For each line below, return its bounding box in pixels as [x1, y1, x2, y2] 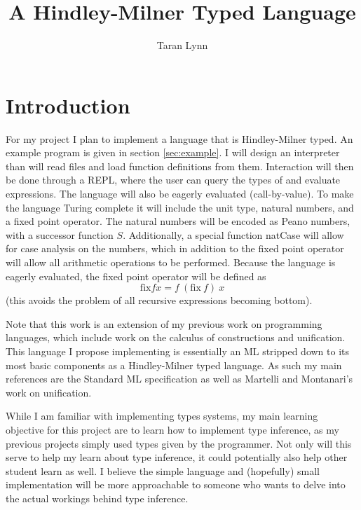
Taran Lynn [156, 38, 208, 53]
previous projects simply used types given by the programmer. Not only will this [6, 436, 352, 450]
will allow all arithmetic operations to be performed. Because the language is [6, 255, 336, 269]
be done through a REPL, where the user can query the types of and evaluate [6, 172, 341, 187]
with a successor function [6, 227, 114, 242]
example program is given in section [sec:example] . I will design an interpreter [6, 145, 340, 160]
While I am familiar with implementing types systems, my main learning [6, 408, 318, 423]
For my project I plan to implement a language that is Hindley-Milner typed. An [6, 131, 353, 146]
